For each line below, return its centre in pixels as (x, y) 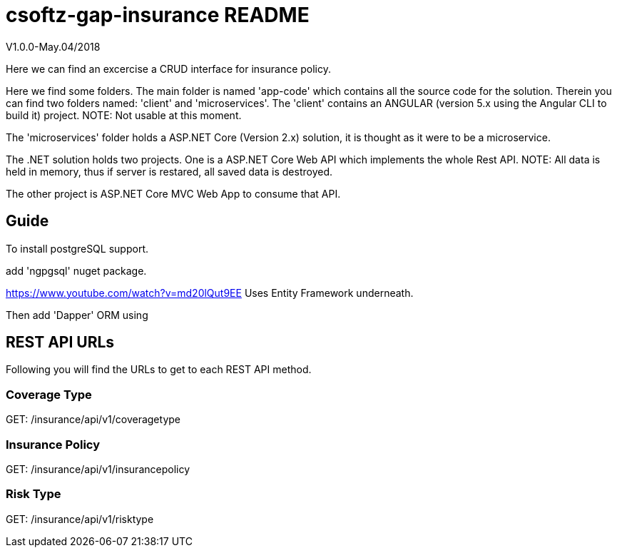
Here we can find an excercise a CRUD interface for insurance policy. (169, 69)
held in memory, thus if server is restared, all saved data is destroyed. (169, 171)
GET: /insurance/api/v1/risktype (80, 519)
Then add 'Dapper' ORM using (77, 315)
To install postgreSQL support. (77, 248)
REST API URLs (60, 343)
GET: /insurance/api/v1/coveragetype (93, 420)
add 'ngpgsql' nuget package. (76, 270)
